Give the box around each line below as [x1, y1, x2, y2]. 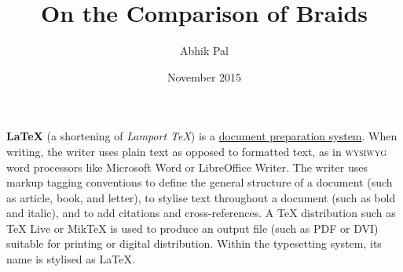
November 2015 [167, 68, 242, 85]
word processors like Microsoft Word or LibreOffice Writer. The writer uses [6, 158, 368, 175]
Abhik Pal [179, 42, 229, 59]
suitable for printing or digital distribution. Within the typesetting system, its [6, 235, 382, 252]
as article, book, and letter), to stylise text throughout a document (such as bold [6, 189, 396, 205]
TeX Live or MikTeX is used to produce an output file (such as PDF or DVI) [6, 219, 379, 236]
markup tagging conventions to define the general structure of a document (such [6, 174, 393, 190]
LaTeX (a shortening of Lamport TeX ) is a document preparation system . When [6, 128, 398, 144]
